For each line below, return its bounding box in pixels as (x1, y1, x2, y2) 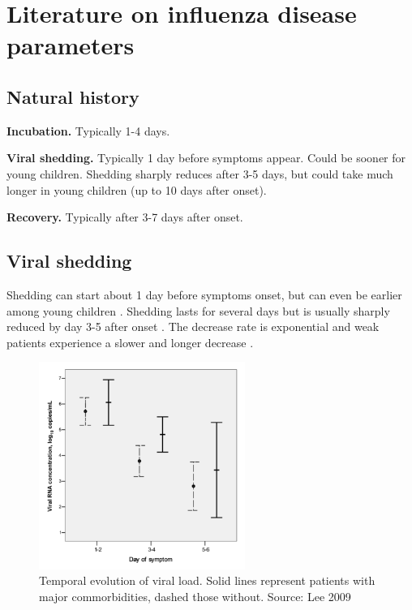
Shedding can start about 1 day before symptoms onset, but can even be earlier (6, 286, 402, 303)
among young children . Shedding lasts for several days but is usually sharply (6, 302, 390, 319)
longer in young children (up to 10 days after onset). (6, 181, 267, 198)
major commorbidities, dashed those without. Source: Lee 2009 (39, 587, 351, 604)
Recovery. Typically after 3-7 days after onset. (6, 208, 243, 226)
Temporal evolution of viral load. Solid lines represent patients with (39, 572, 376, 589)
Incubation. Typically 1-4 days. (6, 122, 170, 139)
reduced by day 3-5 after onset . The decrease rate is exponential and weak (6, 318, 380, 335)
